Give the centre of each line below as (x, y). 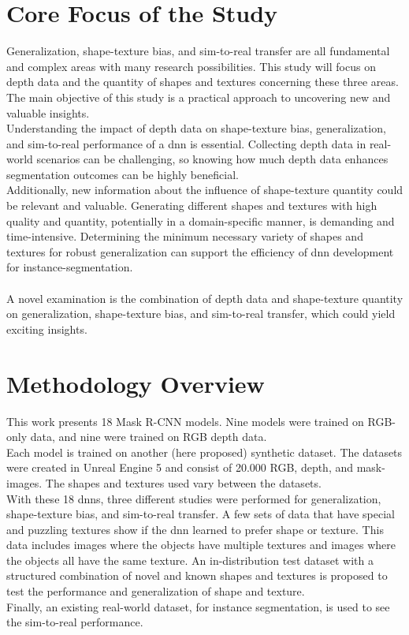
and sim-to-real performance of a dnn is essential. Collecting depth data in (186, 143)
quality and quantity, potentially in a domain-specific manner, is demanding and (201, 220)
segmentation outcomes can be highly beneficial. (123, 174)
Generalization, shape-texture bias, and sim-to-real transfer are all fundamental (198, 51)
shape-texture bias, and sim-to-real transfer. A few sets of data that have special (201, 514)
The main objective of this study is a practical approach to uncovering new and (199, 97)
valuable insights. (48, 112)
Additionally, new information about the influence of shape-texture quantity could (205, 190)
